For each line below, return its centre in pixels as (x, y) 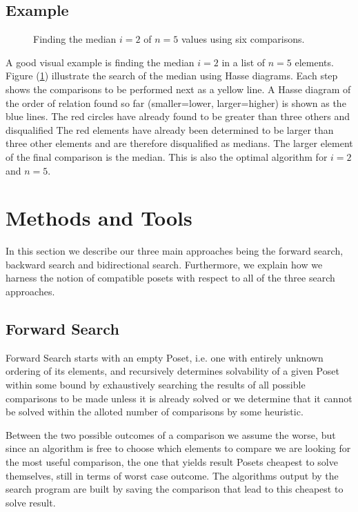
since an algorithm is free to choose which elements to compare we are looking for (178, 448)
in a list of (243, 62)
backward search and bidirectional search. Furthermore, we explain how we (164, 264)
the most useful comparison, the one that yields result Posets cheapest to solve (172, 462)
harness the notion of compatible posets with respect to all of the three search (170, 278)
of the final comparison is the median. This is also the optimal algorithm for (167, 156)
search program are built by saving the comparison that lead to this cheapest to (175, 489)
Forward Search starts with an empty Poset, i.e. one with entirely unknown (165, 357)
